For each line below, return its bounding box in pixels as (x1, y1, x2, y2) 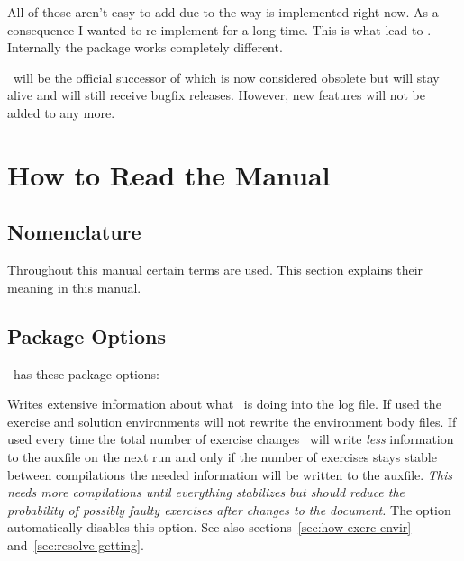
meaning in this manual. (7, 277, 141, 296)
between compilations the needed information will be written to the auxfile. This (7, 465, 453, 484)
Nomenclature (7, 218, 141, 246)
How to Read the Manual (7, 156, 331, 193)
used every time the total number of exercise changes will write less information (7, 430, 454, 448)
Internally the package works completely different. (7, 38, 283, 57)
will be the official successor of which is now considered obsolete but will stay (13, 68, 440, 86)
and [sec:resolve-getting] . (7, 535, 144, 554)
